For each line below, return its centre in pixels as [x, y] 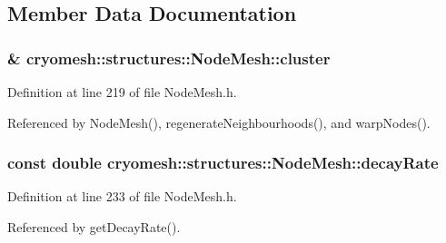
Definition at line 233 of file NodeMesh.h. [122, 196]
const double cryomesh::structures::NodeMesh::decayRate [223, 163]
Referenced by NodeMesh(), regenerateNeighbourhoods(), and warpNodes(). [219, 122]
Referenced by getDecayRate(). [94, 227]
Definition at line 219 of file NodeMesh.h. [122, 92]
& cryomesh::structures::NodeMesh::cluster [169, 58]
